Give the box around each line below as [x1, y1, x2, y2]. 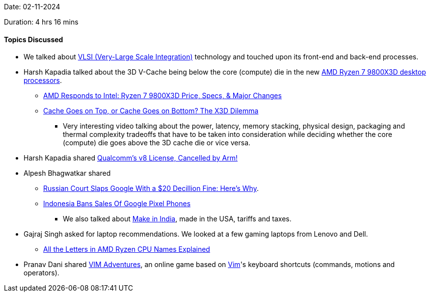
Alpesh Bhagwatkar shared [24, 169, 111, 178]
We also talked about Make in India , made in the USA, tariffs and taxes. [63, 215, 292, 223]
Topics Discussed [4, 35, 63, 44]
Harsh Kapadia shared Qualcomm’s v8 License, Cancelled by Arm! [24, 154, 238, 162]
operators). [24, 269, 59, 277]
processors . [24, 76, 62, 85]
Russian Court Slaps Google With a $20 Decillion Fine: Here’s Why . [43, 184, 259, 193]
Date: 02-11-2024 [4, 2, 60, 11]
